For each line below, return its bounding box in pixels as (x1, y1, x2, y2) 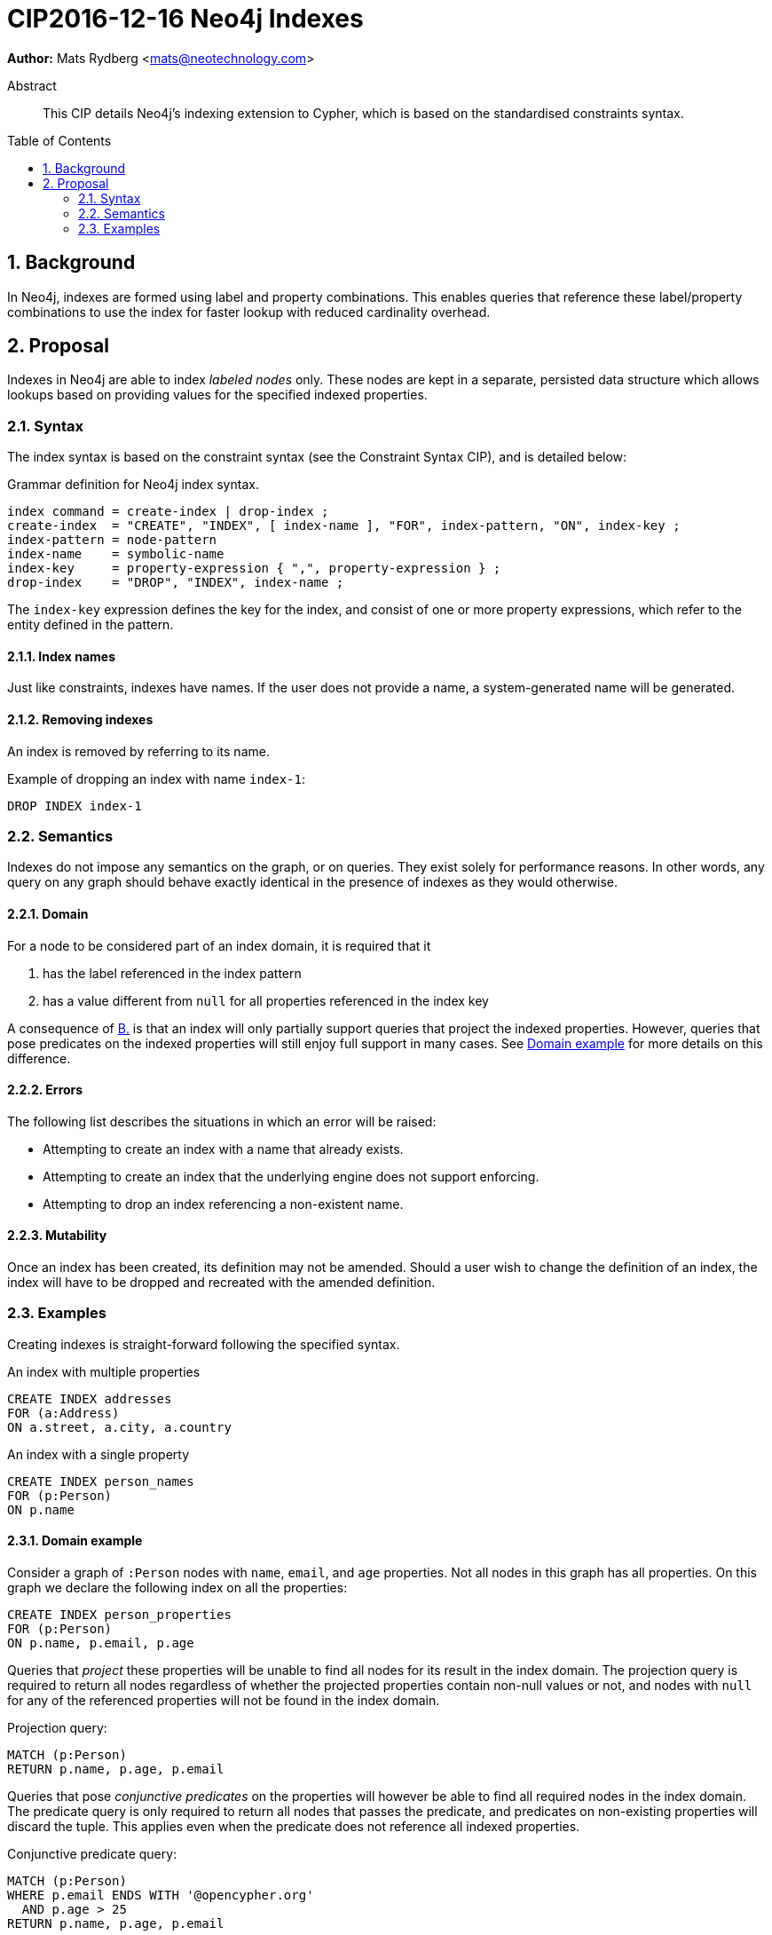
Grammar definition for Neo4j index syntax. (7, 477, 259, 493)
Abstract (7, 77, 57, 93)
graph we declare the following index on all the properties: (7, 1580, 348, 1595)
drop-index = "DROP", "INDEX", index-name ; (7, 575, 344, 590)
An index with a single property (7, 1446, 190, 1462)
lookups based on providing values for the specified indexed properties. (7, 387, 428, 403)
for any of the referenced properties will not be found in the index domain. (7, 1693, 440, 1708)
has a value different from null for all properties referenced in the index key (43, 992, 489, 1008)
